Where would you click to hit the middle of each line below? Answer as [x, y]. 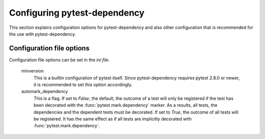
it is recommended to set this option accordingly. [83, 85]
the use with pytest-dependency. [42, 34]
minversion [33, 71]
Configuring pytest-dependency [77, 13]
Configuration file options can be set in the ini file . [59, 60]
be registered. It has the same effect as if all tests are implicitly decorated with [113, 119]
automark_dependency [45, 92]
